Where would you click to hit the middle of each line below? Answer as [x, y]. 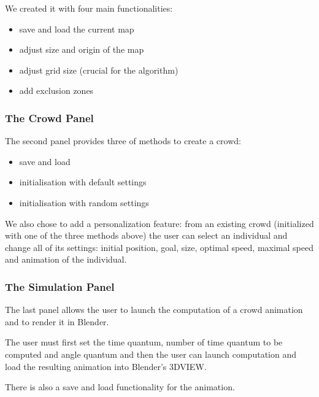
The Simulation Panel [60, 286]
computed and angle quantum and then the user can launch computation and [151, 354]
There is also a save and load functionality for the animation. [120, 387]
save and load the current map [77, 29]
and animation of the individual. [66, 259]
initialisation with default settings [83, 182]
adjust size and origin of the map [82, 49]
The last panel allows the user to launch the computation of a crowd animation [154, 310]
